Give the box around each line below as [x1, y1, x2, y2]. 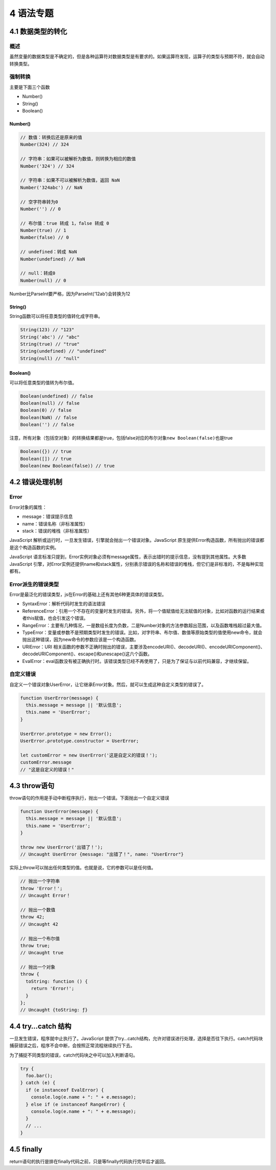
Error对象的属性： [9, 504, 47, 510]
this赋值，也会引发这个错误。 [26, 615, 88, 621]
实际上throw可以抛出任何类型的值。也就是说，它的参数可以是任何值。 [9, 864, 156, 871]
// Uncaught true [20, 950, 64, 956]
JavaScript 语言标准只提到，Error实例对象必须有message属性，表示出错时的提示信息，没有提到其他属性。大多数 [9, 554, 246, 560]
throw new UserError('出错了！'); [20, 844, 103, 851]
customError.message [20, 760, 72, 765]
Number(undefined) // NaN [20, 256, 85, 262]
